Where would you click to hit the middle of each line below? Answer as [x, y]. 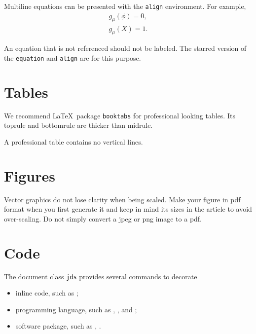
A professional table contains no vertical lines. [73, 141]
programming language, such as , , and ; [76, 309]
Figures [30, 175]
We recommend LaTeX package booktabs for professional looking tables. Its [120, 115]
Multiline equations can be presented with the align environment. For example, [125, 6]
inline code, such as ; [47, 293]
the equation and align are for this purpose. [73, 57]
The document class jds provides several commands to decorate [101, 276]
